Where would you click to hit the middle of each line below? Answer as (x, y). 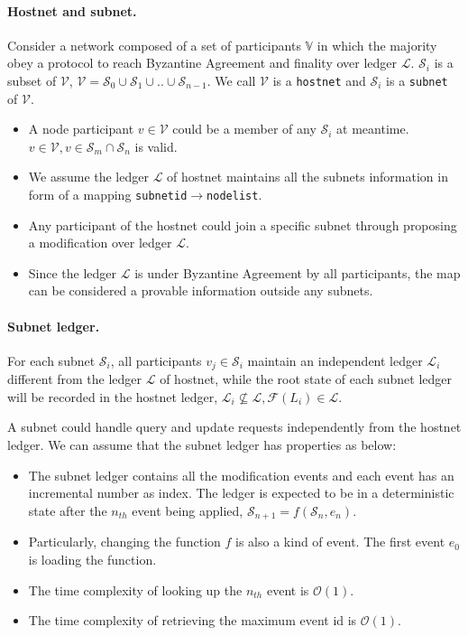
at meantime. (373, 129)
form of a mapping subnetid (108, 195)
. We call (231, 80)
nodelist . (234, 195)
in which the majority (377, 45)
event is (288, 589)
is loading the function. (92, 559)
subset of (32, 80)
